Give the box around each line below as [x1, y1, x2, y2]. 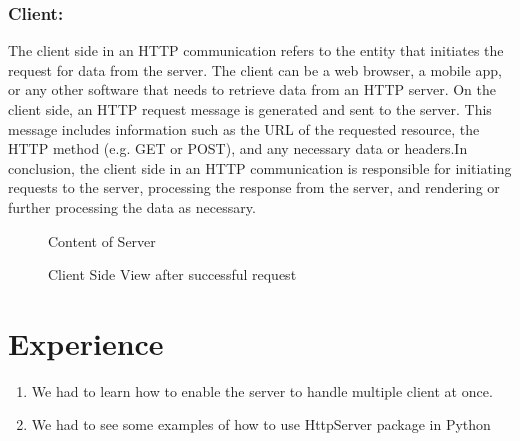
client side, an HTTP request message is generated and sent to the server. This [8, 99, 492, 119]
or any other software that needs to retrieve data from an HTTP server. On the [8, 79, 496, 100]
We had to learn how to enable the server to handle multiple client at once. [31, 380, 493, 401]
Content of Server [48, 230, 156, 251]
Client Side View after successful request [48, 264, 297, 285]
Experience [8, 322, 164, 363]
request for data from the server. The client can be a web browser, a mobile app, [8, 59, 502, 80]
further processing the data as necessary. [8, 196, 256, 217]
